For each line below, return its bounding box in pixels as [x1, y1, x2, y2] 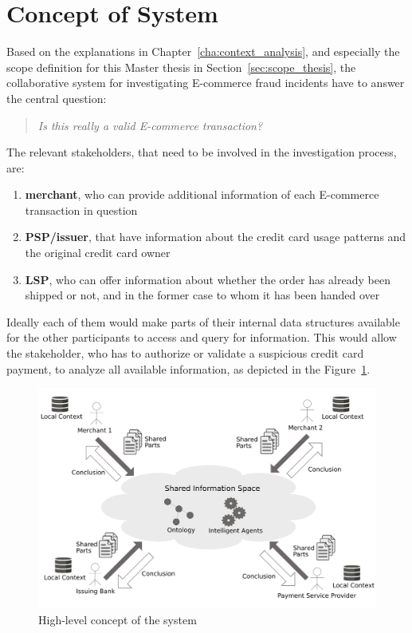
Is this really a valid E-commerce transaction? [37, 117, 263, 133]
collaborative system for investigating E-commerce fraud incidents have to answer [6, 74, 405, 91]
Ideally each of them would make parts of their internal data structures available [6, 313, 400, 330]
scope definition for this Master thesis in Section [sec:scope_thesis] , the [6, 58, 356, 75]
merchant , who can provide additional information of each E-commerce [25, 186, 379, 203]
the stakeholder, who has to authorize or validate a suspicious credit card [6, 345, 364, 362]
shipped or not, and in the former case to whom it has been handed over [25, 287, 380, 303]
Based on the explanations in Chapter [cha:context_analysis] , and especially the [6, 43, 400, 60]
